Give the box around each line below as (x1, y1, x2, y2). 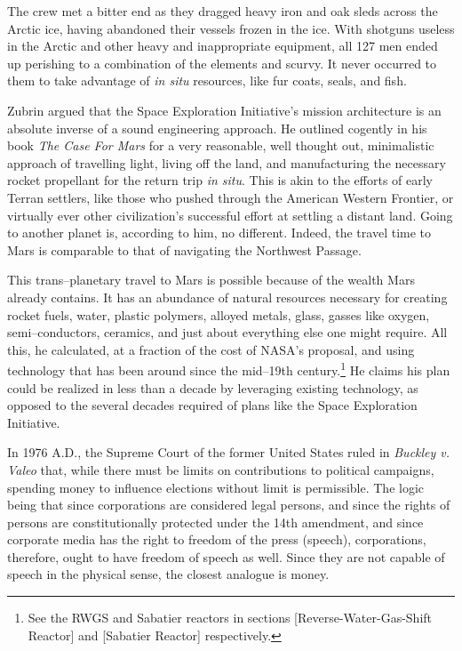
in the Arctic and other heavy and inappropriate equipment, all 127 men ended (7, 36, 438, 55)
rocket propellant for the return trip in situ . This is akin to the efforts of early (7, 171, 434, 189)
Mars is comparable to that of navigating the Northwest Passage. (7, 240, 362, 259)
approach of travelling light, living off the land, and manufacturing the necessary (7, 153, 446, 172)
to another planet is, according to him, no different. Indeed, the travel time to (7, 223, 432, 242)
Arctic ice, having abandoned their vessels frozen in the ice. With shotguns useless (7, 19, 455, 37)
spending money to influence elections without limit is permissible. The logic (7, 478, 425, 496)
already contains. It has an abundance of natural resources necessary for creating (7, 287, 448, 306)
